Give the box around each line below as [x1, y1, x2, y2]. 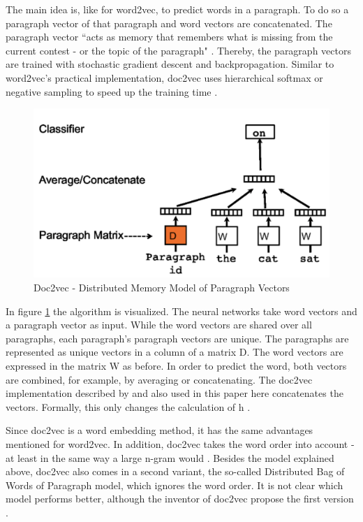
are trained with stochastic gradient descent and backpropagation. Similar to [6, 57, 334, 71]
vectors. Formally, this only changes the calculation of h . [6, 399, 251, 414]
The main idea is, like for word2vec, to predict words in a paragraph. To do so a [6, 2, 349, 16]
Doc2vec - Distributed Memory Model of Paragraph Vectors [34, 280, 290, 294]
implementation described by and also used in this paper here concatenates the [6, 386, 343, 400]
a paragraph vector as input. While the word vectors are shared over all [6, 317, 312, 332]
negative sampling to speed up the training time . [6, 84, 218, 99]
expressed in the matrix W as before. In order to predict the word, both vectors [6, 358, 347, 372]
